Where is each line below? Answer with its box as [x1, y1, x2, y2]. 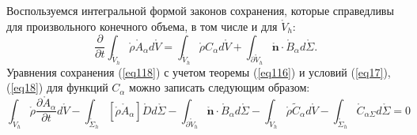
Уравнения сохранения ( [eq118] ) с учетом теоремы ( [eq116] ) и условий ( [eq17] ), [6, 63, 391, 80]
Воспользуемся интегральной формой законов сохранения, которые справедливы [6, 2, 394, 18]
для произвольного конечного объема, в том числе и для [6, 17, 278, 34]
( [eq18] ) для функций [6, 79, 108, 96]
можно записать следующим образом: [129, 79, 310, 96]
